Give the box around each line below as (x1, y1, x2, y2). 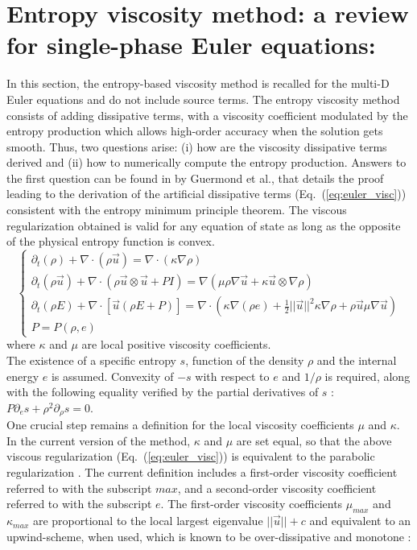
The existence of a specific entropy (6, 352, 176, 369)
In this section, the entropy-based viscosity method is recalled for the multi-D (6, 75, 390, 92)
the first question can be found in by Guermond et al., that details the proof (6, 169, 384, 186)
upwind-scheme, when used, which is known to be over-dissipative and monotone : (6, 527, 411, 544)
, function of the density (185, 352, 304, 369)
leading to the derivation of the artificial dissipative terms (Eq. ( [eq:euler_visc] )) (6, 185, 407, 202)
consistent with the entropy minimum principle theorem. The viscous (6, 201, 347, 218)
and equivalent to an (309, 512, 411, 529)
